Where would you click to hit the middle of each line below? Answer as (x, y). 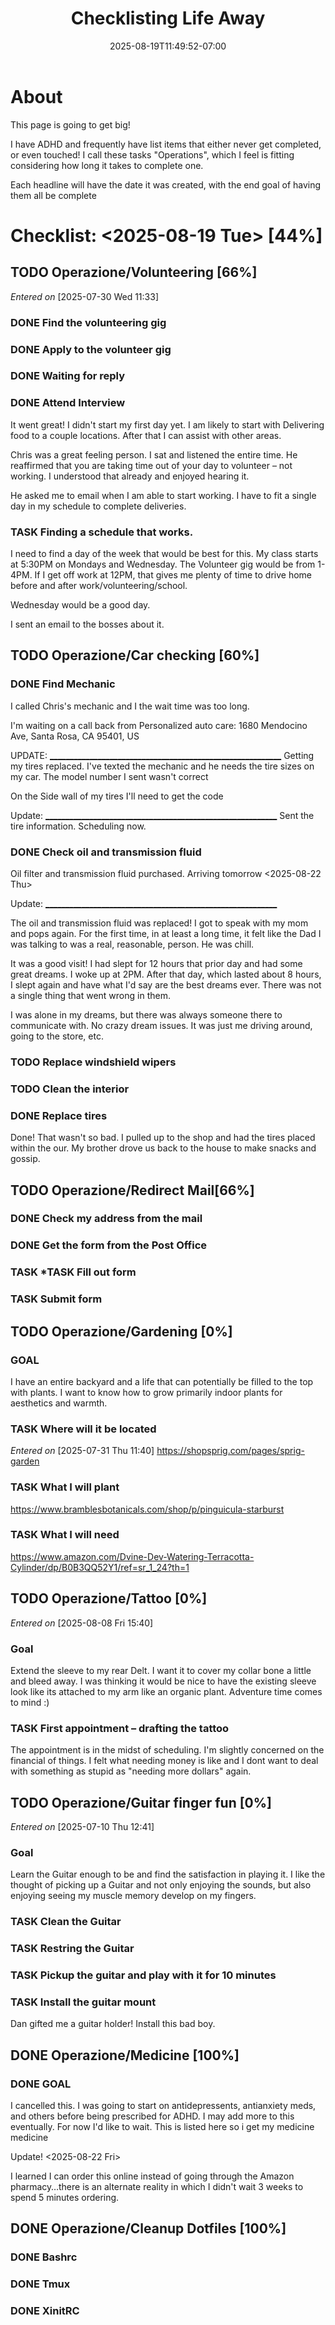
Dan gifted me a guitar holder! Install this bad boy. (113, 2024)
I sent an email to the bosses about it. (87, 624)
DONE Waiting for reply (67, 376)
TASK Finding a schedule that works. (102, 532)
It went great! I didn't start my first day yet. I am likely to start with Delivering (167, 424)
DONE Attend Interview (68, 403)
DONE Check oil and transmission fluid (106, 852)
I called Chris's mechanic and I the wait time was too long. (130, 706)
